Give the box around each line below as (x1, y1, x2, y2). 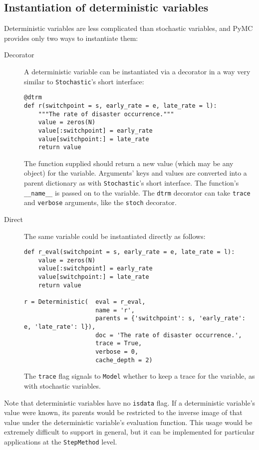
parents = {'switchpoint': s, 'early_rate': (95, 315, 246, 322)
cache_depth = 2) (95, 356, 153, 364)
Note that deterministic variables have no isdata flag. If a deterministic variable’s (4, 397, 256, 408)
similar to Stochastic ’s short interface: (24, 76, 144, 86)
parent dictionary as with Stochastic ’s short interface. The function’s (24, 178, 239, 188)
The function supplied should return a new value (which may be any (24, 158, 234, 168)
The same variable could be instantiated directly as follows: (24, 230, 206, 241)
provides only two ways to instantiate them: (4, 32, 138, 43)
